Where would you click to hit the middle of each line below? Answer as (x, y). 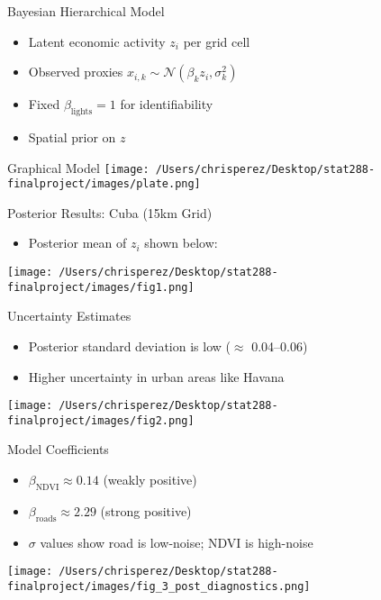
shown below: (181, 243)
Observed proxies (76, 72)
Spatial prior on (72, 136)
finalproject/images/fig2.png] (101, 420)
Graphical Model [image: (78, 167)
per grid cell (217, 41)
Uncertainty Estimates (69, 316)
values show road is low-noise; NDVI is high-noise (177, 542)
